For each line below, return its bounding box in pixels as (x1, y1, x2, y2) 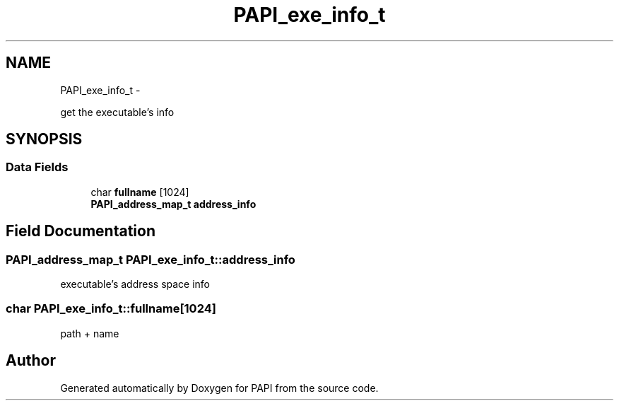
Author (6, 352, 56, 370)
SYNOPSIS (6, 130, 83, 149)
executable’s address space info (60, 278, 211, 291)
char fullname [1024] (90, 185, 189, 198)
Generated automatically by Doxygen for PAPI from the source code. (60, 381, 379, 394)
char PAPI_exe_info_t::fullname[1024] (6, 301, 216, 316)
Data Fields (6, 160, 69, 175)
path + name (60, 327, 119, 340)
